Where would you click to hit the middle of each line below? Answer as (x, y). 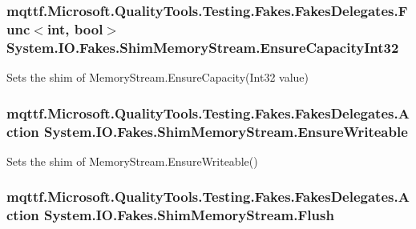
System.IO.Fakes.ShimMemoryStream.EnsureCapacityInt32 (203, 47)
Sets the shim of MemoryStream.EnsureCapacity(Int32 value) (158, 77)
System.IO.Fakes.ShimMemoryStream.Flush (189, 215)
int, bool (75, 28)
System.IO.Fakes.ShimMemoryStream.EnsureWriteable (226, 131)
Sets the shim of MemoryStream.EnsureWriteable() (132, 161)
